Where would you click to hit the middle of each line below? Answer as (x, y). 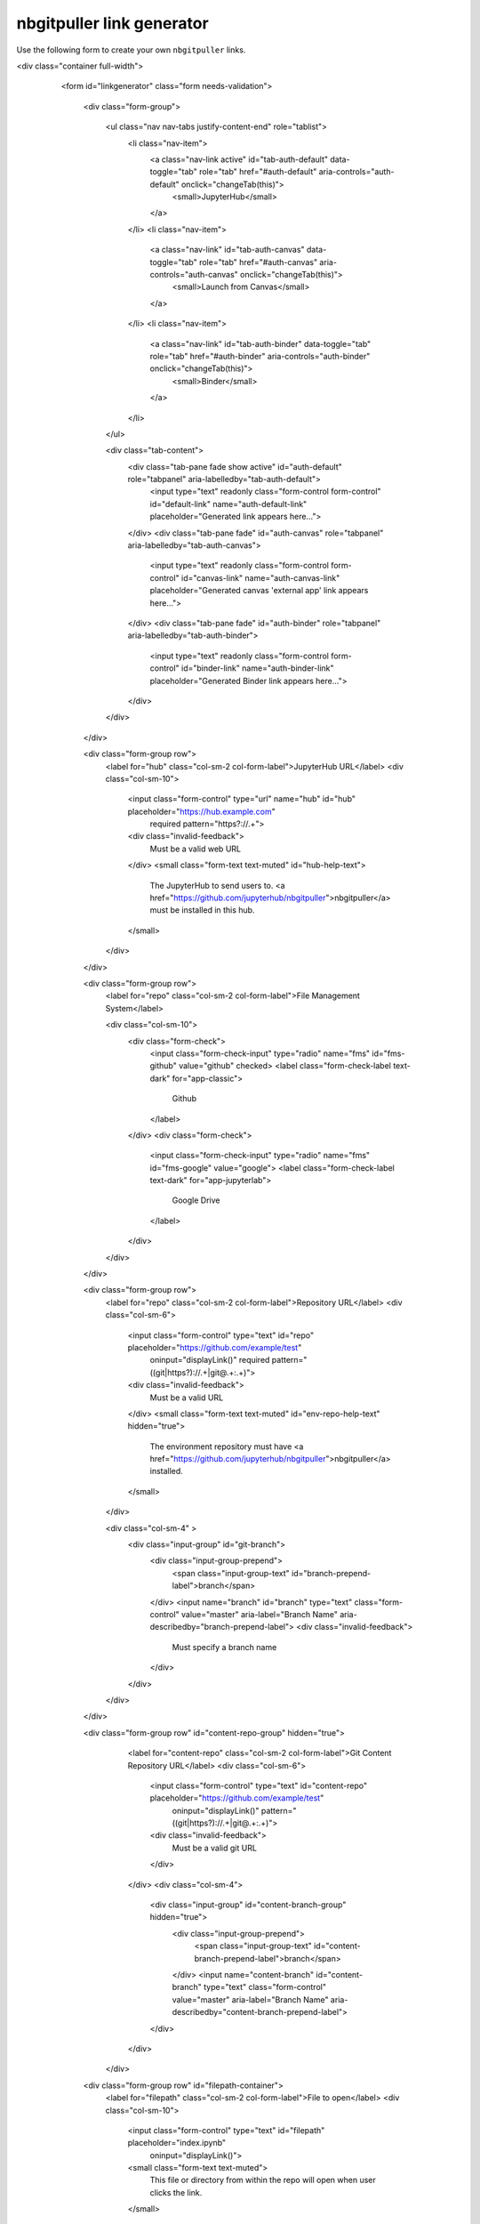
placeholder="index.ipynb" (177, 2143)
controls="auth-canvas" (194, 275)
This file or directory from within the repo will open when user (263, 2180)
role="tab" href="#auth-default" (258, 172)
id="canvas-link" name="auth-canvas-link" (260, 577)
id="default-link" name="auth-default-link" (228, 504)
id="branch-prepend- (332, 1573)
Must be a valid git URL (215, 1848)
